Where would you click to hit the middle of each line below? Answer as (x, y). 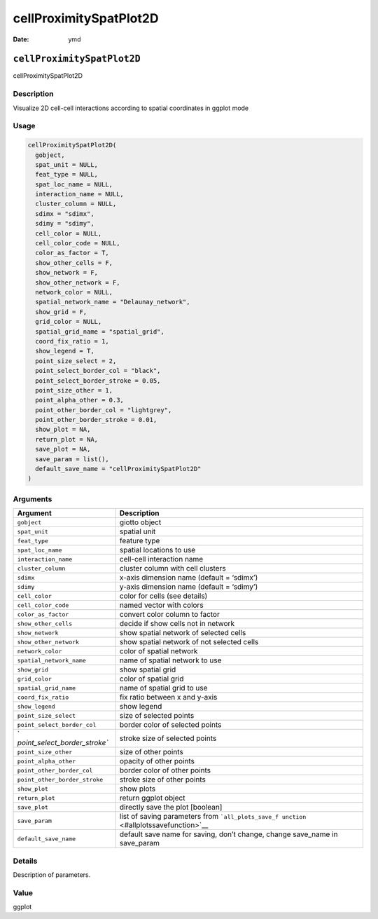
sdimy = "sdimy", (65, 224)
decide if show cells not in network (177, 624)
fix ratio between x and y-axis (168, 697)
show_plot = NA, (63, 430)
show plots (138, 789)
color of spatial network (159, 651)
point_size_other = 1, (74, 390)
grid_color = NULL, (69, 322)
